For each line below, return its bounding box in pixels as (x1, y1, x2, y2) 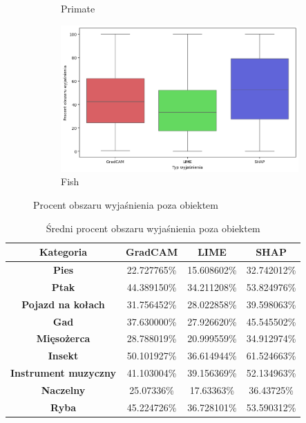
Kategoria (39, 245, 88, 259)
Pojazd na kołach (21, 297, 105, 311)
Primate (61, 1, 95, 15)
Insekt (48, 348, 79, 363)
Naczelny (41, 382, 86, 397)
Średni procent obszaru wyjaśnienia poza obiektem (46, 220, 260, 235)
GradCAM (126, 245, 178, 259)
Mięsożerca (36, 331, 90, 346)
